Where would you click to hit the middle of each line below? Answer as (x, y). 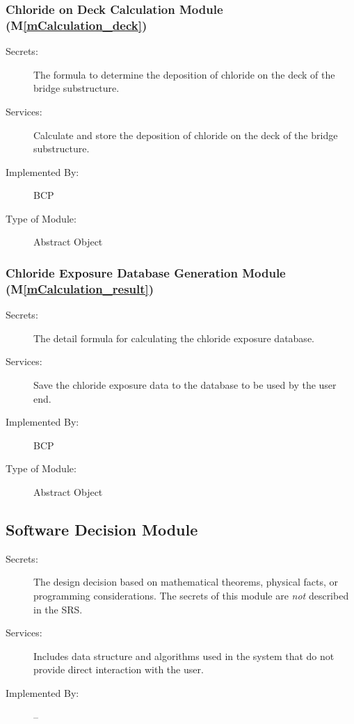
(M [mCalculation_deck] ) (77, 25)
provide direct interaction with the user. (119, 669)
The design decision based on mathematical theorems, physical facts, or (186, 582)
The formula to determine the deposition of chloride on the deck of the (184, 74)
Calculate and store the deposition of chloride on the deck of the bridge (186, 135)
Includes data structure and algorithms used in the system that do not (184, 655)
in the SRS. (58, 609)
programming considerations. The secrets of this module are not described (191, 595)
